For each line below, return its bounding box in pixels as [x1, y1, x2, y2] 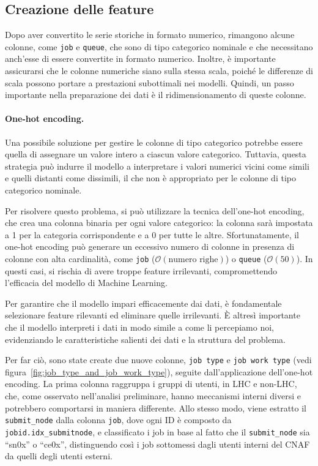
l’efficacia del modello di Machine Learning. [5, 276, 168, 289]
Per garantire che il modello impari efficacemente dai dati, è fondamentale [5, 296, 282, 309]
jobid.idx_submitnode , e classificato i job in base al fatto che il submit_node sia [5, 425, 310, 438]
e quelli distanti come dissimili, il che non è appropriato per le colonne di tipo [5, 171, 296, 184]
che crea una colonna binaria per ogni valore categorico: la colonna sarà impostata [5, 216, 313, 229]
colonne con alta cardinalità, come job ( [5, 252, 155, 265]
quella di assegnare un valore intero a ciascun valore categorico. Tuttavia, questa [5, 148, 306, 160]
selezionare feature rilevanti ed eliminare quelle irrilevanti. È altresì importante [5, 309, 300, 321]
